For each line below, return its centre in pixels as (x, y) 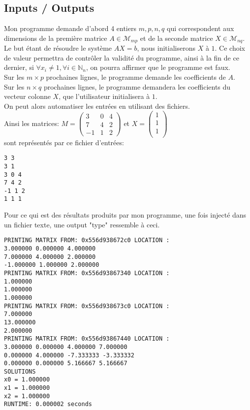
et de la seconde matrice (176, 38)
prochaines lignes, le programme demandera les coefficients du (137, 86)
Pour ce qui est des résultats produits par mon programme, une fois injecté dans (125, 215)
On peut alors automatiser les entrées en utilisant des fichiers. (97, 106)
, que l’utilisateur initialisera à (104, 96)
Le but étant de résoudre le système (58, 48)
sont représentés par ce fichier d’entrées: (64, 142)
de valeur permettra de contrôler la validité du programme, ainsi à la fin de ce (122, 57)
